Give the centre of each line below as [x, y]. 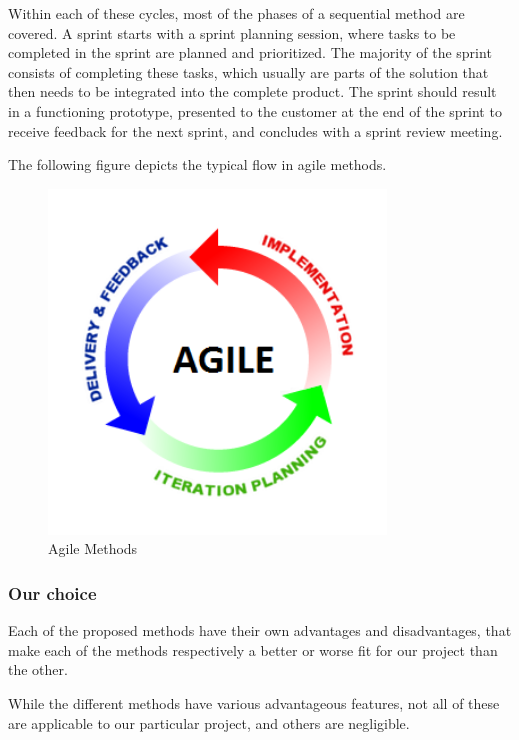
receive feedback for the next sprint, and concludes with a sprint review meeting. [255, 130]
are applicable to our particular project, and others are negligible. [209, 722]
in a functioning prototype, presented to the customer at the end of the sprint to [255, 110]
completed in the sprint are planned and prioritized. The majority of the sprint [250, 52]
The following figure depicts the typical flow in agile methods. [197, 164]
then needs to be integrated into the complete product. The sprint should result [252, 91]
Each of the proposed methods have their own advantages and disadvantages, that [260, 630]
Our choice [52, 592]
